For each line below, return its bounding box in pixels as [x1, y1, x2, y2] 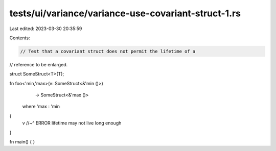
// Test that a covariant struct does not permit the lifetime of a [20, 48, 196, 54]
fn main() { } [9, 139, 35, 145]
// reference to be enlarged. [9, 61, 68, 67]
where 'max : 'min [22, 104, 60, 110]
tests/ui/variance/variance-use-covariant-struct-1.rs [9, 8, 241, 19]
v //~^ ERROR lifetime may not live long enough [22, 120, 122, 126]
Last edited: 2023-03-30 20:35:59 [9, 26, 82, 32]
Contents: [9, 35, 30, 41]
